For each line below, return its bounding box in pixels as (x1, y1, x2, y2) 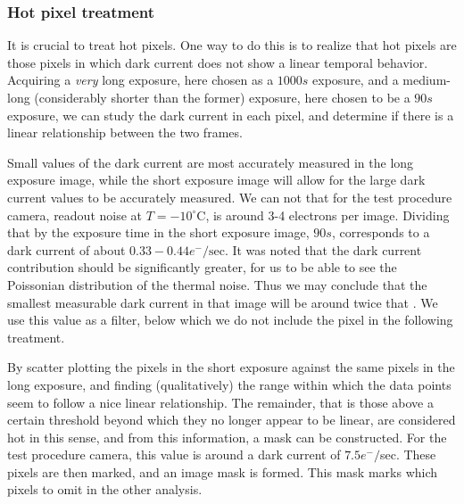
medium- (402, 70, 451, 89)
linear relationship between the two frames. (7, 123, 243, 142)
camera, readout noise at (7, 205, 143, 224)
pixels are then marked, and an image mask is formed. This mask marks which (7, 462, 438, 481)
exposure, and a (312, 70, 399, 89)
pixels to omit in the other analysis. (7, 480, 203, 499)
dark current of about (7, 240, 126, 259)
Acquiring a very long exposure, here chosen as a (7, 70, 274, 89)
